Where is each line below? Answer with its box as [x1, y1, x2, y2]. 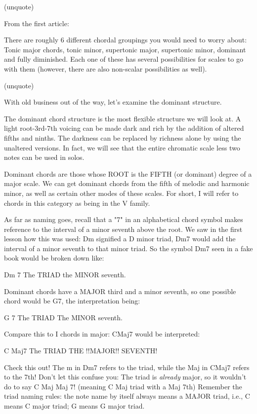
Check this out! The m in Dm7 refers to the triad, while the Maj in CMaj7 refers [4, 362, 250, 372]
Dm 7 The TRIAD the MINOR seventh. [4, 269, 126, 280]
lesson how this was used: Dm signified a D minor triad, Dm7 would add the [4, 233, 236, 244]
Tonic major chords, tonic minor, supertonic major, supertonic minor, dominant [4, 44, 246, 54]
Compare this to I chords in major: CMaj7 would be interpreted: [4, 329, 200, 339]
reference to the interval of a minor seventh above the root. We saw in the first [4, 224, 243, 234]
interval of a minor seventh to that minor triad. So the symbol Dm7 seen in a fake [4, 243, 253, 253]
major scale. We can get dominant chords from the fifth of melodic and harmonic [4, 178, 250, 188]
